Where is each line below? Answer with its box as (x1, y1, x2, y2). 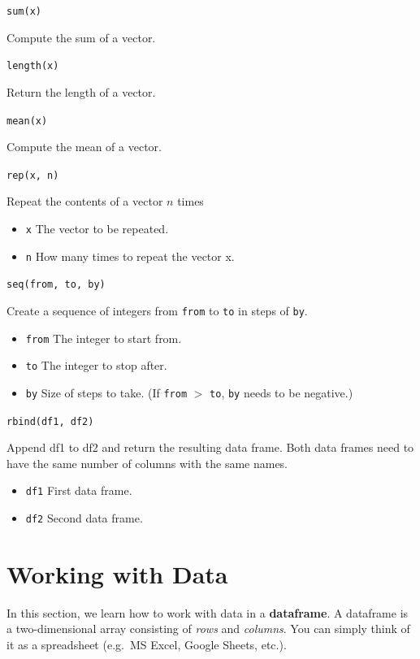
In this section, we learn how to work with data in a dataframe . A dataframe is (6, 604, 409, 621)
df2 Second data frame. (25, 509, 143, 527)
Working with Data (6, 557, 228, 590)
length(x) (6, 60, 59, 72)
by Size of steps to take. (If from (25, 384, 188, 401)
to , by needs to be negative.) (210, 384, 353, 401)
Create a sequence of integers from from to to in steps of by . (6, 301, 308, 319)
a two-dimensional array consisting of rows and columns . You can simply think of (6, 620, 410, 637)
